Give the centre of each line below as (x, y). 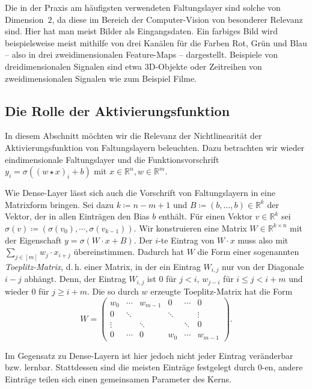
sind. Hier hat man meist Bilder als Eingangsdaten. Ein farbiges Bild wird (142, 31)
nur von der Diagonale (263, 266)
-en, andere (282, 367)
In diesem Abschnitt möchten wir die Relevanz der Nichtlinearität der (133, 136)
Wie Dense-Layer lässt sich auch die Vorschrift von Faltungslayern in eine (140, 193)
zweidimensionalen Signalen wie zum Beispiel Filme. (101, 78)
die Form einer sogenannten (248, 252)
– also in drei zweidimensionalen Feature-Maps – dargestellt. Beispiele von (141, 54)
